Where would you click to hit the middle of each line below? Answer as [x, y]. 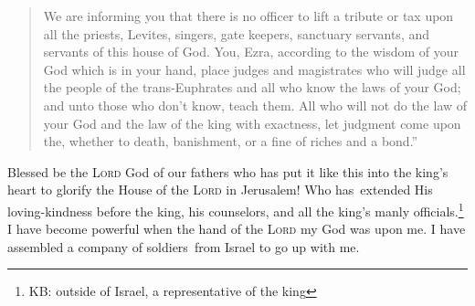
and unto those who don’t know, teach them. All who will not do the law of [255, 105]
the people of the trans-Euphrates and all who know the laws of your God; [252, 87]
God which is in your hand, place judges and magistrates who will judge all [254, 69]
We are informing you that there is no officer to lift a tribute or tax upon [248, 16]
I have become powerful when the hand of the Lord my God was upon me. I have [237, 229]
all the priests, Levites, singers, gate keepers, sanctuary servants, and [237, 33]
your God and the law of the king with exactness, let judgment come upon [252, 123]
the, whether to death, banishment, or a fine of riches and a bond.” [231, 141]
